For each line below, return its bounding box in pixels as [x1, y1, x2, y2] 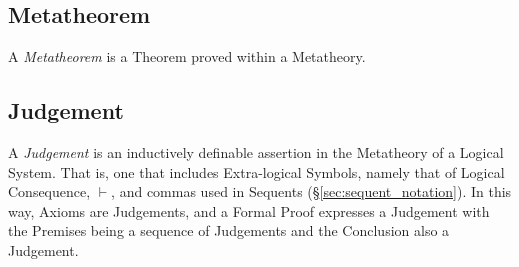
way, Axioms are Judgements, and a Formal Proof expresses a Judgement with [8, 200, 490, 221]
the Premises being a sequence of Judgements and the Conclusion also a [8, 220, 450, 241]
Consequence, [8, 181, 91, 202]
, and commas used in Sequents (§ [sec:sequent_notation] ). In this [111, 181, 512, 202]
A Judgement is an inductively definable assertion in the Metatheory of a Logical [8, 142, 504, 162]
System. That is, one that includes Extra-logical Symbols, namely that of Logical [8, 161, 505, 182]
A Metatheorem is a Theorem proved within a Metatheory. [8, 46, 366, 67]
